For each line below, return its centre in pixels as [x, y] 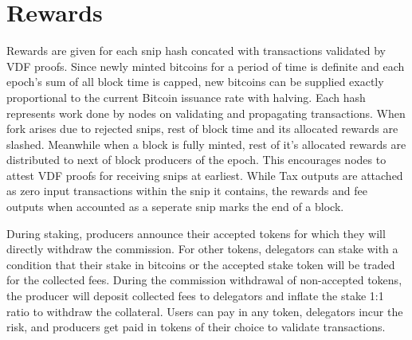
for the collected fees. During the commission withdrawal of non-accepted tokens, [204, 280]
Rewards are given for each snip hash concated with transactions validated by [196, 51]
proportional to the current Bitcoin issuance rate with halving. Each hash [186, 97]
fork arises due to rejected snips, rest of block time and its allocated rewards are [202, 129]
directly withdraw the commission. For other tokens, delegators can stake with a [202, 249]
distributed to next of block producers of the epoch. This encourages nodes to [196, 160]
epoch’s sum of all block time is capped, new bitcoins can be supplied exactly [195, 82]
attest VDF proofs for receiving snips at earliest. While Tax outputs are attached [205, 175]
